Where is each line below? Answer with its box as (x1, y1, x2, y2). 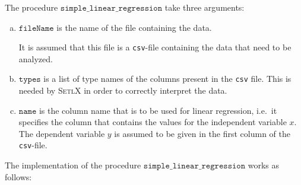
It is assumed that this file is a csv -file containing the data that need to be (18, 41, 292, 53)
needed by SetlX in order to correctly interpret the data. (18, 84, 227, 97)
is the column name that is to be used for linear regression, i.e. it (39, 104, 277, 116)
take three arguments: (164, 1, 245, 13)
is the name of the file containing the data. (56, 21, 212, 33)
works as (248, 159, 280, 171)
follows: (5, 170, 32, 183)
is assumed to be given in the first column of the (114, 127, 290, 139)
